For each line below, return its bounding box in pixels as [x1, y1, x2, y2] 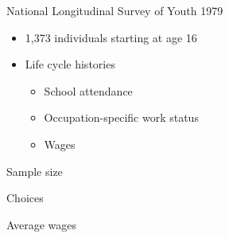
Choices [6, 189, 44, 206]
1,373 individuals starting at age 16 [25, 29, 197, 45]
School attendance [44, 82, 133, 99]
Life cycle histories [25, 56, 115, 72]
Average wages [6, 216, 76, 232]
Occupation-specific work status [44, 109, 199, 126]
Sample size [6, 162, 63, 179]
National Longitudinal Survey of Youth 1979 [6, 2, 223, 18]
